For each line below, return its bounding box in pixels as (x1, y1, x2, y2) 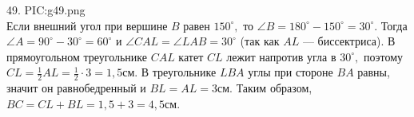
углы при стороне (248, 64, 333, 80)
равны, (357, 64, 390, 80)
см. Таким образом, (217, 80, 312, 96)
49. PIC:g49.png (6, 2, 86, 18)
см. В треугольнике (122, 64, 217, 80)
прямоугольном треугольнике (6, 48, 147, 64)
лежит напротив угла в (226, 48, 336, 64)
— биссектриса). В (302, 33, 396, 49)
